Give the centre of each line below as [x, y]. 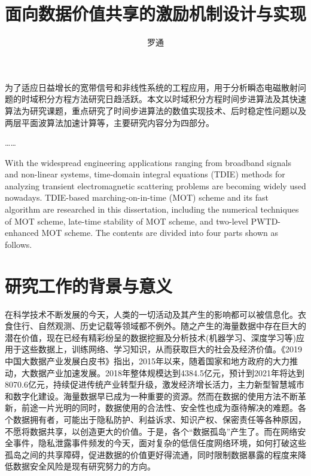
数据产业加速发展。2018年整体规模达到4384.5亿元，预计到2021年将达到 [167, 372]
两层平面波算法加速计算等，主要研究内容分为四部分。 [109, 122]
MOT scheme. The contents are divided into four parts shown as [160, 233]
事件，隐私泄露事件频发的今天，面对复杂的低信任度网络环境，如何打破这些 [159, 443]
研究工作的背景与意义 [89, 285]
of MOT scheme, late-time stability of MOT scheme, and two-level [126, 221]
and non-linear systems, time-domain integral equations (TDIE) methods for [145, 174]
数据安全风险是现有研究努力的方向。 [84, 466]
